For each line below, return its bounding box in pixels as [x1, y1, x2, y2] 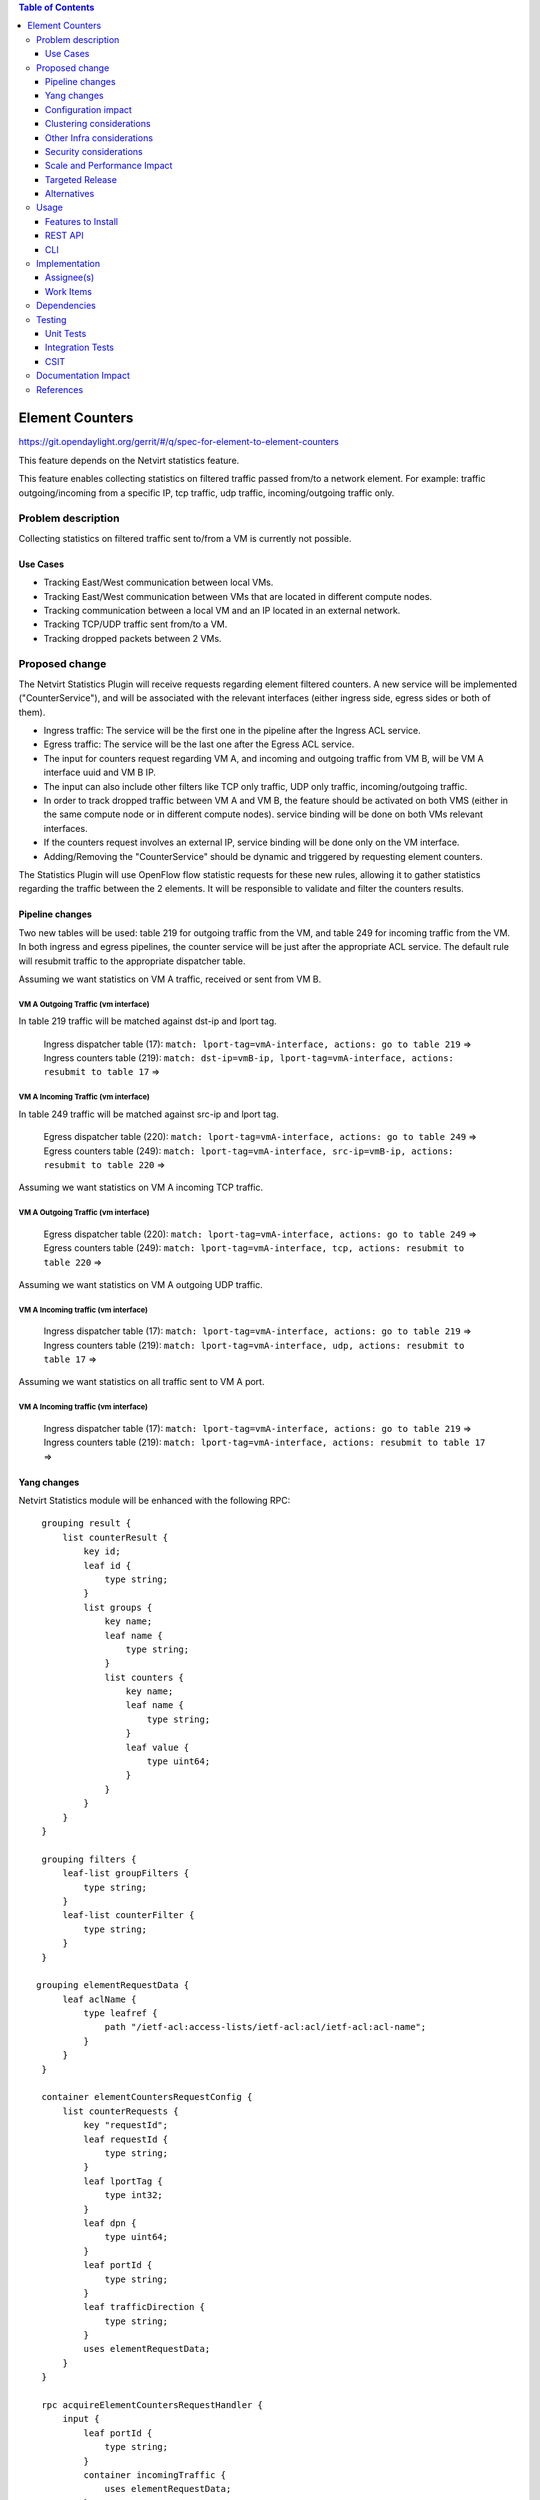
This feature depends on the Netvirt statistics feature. [18, 454, 240, 466]
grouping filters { [41, 1853, 137, 1865]
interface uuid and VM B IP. [43, 766, 157, 779]
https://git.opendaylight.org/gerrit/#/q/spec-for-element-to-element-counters [18, 436, 339, 448]
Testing [36, 313, 67, 325]
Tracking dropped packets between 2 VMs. [43, 632, 222, 644]
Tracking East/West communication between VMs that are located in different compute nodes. [43, 590, 433, 602]
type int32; [104, 2190, 164, 2201]
